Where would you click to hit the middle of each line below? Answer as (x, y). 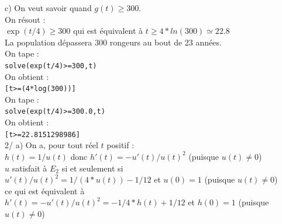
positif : (121, 145)
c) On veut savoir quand (48, 8)
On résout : (25, 19)
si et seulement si (92, 168)
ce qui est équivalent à (45, 190)
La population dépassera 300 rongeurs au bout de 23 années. (113, 42)
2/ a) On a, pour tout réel (51, 145)
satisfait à (30, 168)
